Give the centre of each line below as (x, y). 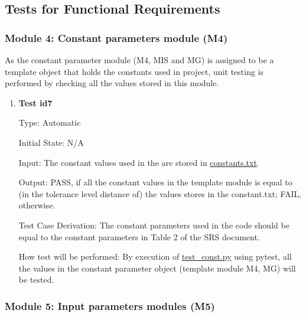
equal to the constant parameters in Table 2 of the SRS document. (139, 236)
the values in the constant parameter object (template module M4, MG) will (157, 268)
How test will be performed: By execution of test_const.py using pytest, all (155, 256)
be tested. (36, 280)
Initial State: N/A (51, 142)
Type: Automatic (50, 122)
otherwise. (37, 205)
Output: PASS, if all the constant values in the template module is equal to (155, 182)
